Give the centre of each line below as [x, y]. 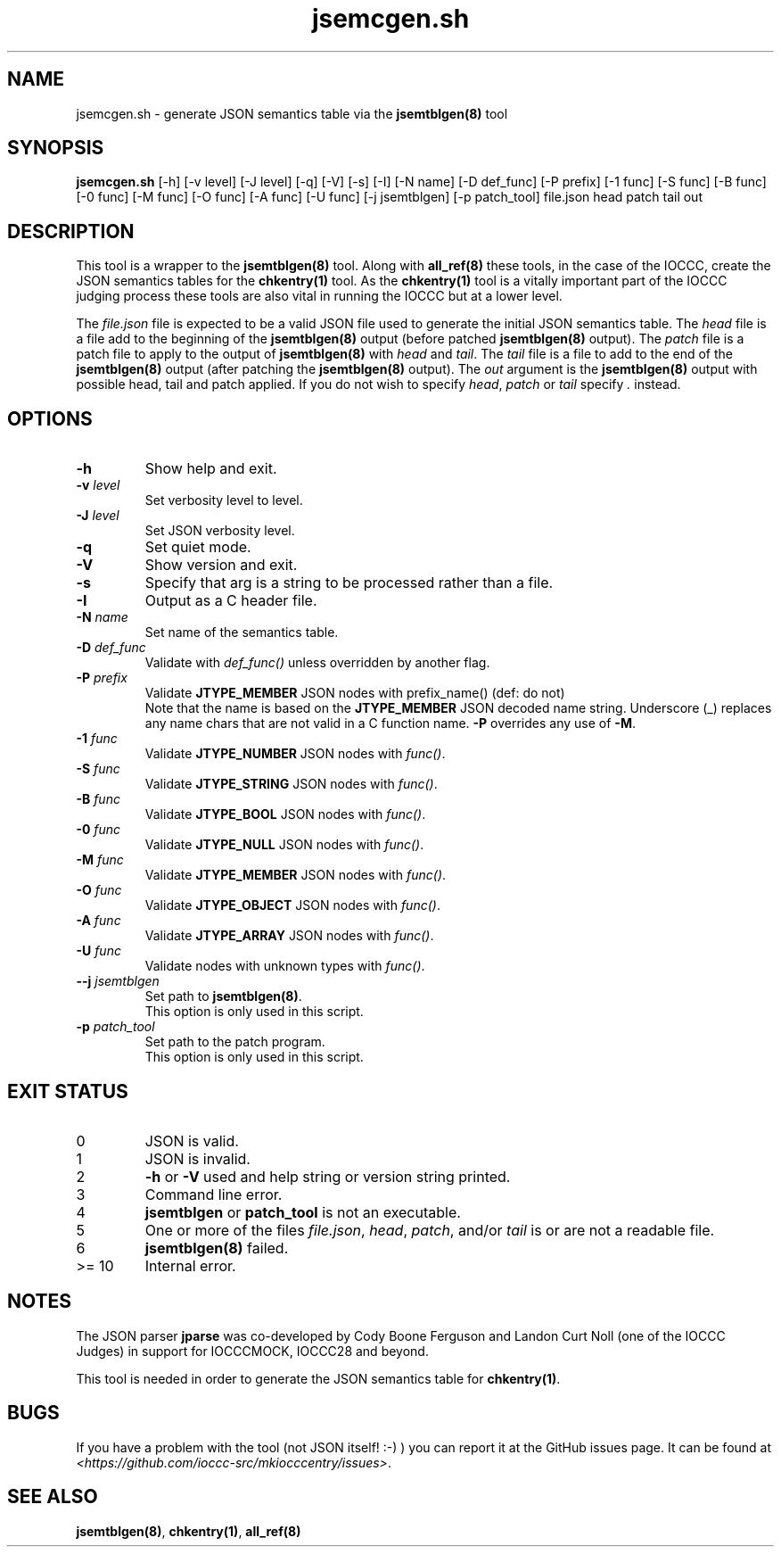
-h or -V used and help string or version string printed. [328, 1176]
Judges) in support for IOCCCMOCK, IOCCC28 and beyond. [252, 1351]
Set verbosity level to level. [224, 500]
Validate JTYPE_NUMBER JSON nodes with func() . [295, 754]
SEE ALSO [53, 1497]
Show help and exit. [211, 469]
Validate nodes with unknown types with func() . [285, 966]
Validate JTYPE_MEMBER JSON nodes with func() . [296, 875]
